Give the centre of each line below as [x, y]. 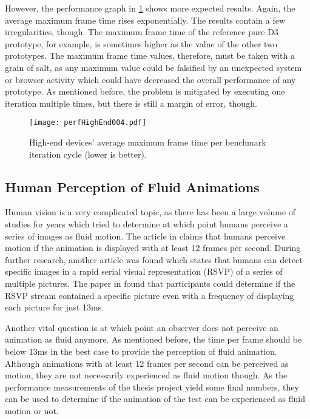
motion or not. [32, 410]
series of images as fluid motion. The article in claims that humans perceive [145, 236]
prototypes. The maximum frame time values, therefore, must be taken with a [150, 55]
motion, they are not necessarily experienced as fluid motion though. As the [146, 375]
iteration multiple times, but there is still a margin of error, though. [131, 103]
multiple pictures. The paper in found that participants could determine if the [150, 283]
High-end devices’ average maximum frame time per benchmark [148, 142]
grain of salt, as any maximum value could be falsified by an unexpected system [153, 67]
